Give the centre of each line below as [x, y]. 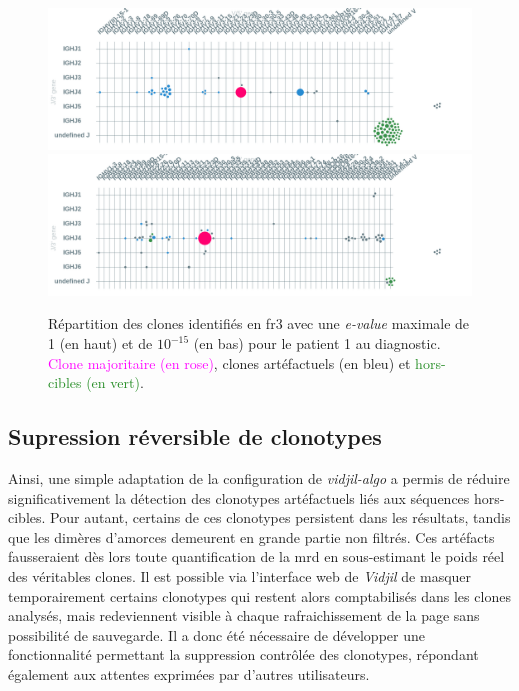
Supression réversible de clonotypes [195, 436]
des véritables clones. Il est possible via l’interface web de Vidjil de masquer [240, 575]
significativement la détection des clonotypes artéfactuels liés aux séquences [239, 497]
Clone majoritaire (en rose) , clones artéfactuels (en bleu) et [229, 362]
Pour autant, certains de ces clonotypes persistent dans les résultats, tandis [280, 517]
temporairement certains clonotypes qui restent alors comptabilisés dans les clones [259, 595]
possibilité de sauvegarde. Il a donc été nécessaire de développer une [216, 634]
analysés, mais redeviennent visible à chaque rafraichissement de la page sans [244, 615]
